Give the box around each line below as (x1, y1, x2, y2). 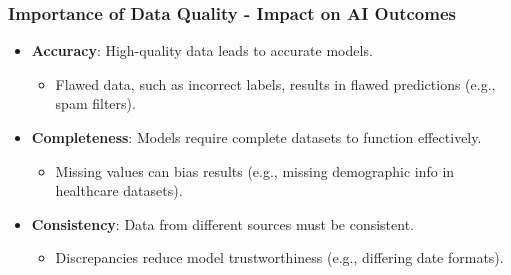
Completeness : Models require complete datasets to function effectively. (31, 127, 482, 147)
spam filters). (55, 93, 136, 114)
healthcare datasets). (55, 180, 183, 201)
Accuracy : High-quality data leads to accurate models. (31, 40, 373, 61)
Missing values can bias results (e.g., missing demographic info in (55, 160, 455, 181)
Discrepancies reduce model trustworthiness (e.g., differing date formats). (55, 247, 504, 268)
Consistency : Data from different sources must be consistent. (31, 213, 415, 234)
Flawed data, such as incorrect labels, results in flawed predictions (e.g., (55, 73, 496, 94)
